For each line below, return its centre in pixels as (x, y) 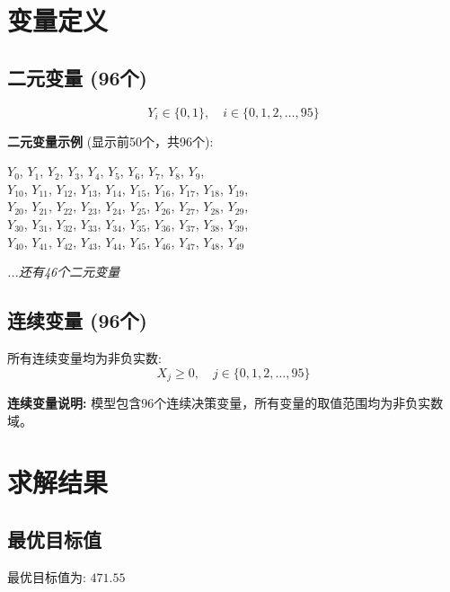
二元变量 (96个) (77, 77)
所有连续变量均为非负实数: (84, 357)
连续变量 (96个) (77, 320)
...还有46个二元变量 (64, 272)
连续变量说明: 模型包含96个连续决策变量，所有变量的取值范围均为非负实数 (225, 402)
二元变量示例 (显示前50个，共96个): (110, 141)
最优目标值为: (47, 576)
